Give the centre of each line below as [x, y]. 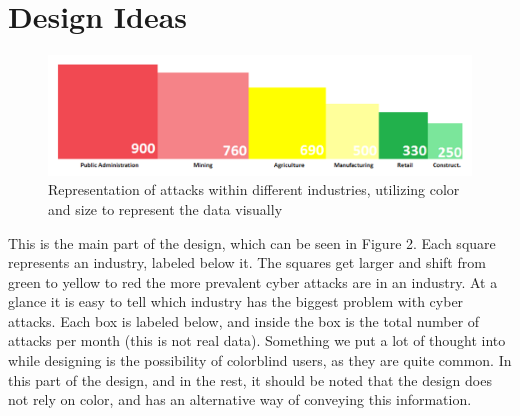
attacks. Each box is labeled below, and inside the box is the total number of [244, 320]
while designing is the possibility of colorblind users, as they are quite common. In [260, 360]
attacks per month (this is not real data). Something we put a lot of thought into [257, 340]
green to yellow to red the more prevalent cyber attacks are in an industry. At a [253, 281]
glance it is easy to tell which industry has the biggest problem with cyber [236, 301]
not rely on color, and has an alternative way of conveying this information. [240, 399]
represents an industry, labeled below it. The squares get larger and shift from [247, 262]
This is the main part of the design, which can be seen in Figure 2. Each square [252, 242]
